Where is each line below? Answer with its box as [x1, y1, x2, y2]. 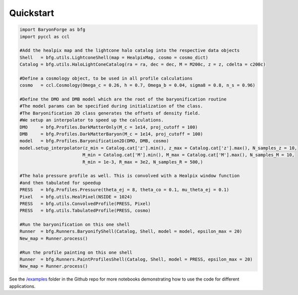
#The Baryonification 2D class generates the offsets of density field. [19, 110, 201, 116]
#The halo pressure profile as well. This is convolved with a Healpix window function [19, 173, 240, 179]
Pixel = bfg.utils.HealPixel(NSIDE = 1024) [19, 194, 133, 199]
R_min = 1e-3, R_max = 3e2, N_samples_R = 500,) [82, 159, 203, 165]
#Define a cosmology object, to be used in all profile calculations [19, 75, 193, 81]
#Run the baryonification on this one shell [19, 222, 130, 227]
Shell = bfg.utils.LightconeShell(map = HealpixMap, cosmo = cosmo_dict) [19, 55, 209, 60]
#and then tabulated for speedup [19, 180, 101, 186]
